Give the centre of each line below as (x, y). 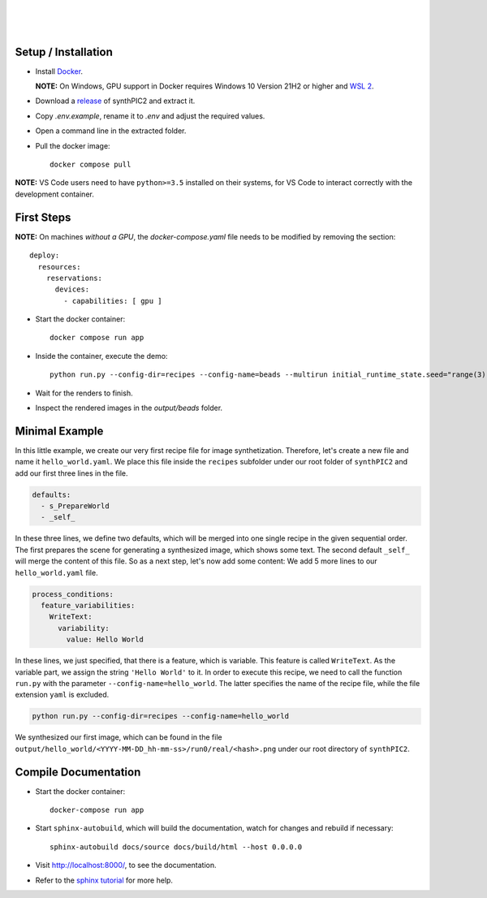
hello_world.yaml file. (56, 572)
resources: (59, 267)
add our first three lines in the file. (71, 473)
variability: (84, 628)
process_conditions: (73, 594)
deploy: (45, 255)
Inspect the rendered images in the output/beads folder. (129, 408)
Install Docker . (59, 71)
